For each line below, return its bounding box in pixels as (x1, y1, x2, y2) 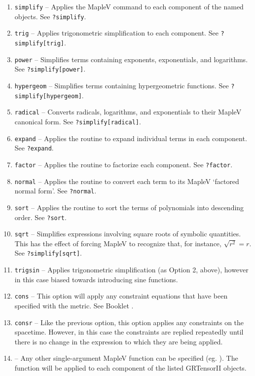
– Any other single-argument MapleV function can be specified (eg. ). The (14, 353, 238, 363)
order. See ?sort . (14, 212, 67, 222)
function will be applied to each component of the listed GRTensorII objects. (14, 363, 247, 373)
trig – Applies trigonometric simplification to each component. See (14, 28, 219, 38)
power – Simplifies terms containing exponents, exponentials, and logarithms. (14, 54, 248, 64)
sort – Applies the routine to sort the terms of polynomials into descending (14, 202, 244, 212)
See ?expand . (14, 143, 54, 153)
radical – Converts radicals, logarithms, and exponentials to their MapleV (14, 107, 242, 117)
